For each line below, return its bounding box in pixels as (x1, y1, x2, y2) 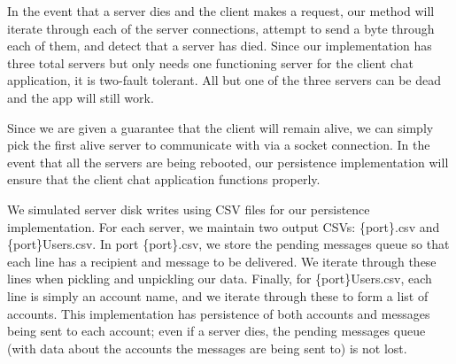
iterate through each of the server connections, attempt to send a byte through (7, 19, 435, 37)
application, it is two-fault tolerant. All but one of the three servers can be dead (7, 71, 441, 89)
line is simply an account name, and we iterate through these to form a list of (7, 286, 429, 305)
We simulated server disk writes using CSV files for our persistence (7, 199, 370, 218)
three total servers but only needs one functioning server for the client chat (7, 53, 414, 72)
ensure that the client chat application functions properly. (7, 170, 321, 189)
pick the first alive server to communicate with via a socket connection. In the (7, 136, 430, 154)
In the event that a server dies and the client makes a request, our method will (7, 2, 435, 19)
